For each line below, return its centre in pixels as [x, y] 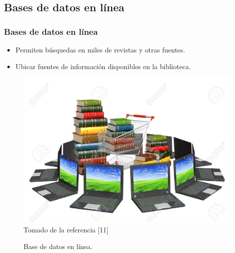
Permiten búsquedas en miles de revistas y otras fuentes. [100, 50]
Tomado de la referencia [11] [66, 229]
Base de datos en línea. [58, 246]
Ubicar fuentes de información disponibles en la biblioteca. [103, 66]
